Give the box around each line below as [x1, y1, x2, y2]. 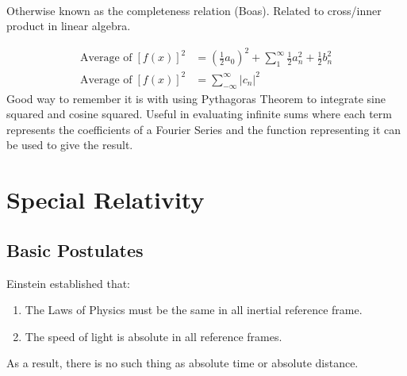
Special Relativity [6, 183, 205, 216]
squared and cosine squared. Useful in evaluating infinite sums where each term [6, 106, 392, 122]
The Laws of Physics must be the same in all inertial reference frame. [25, 301, 363, 318]
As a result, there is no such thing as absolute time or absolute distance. [6, 355, 359, 371]
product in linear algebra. [6, 17, 131, 34]
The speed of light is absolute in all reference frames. [25, 328, 282, 344]
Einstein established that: [6, 274, 131, 291]
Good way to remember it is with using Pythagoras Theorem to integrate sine [6, 90, 386, 106]
